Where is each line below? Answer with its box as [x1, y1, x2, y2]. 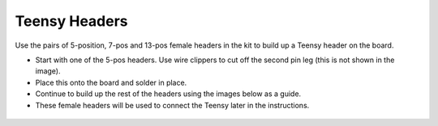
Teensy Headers [15, 12, 129, 30]
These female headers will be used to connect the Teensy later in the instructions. [35, 100, 310, 110]
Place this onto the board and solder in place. [35, 78, 187, 87]
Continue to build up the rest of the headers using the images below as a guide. [35, 89, 302, 99]
